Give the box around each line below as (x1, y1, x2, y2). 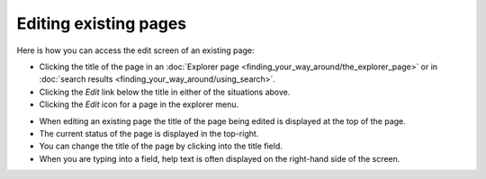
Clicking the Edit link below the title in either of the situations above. (39, 86, 291, 97)
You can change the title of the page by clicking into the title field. (39, 140, 283, 152)
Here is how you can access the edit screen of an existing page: (16, 45, 255, 56)
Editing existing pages (16, 13, 187, 33)
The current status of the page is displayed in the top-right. (39, 128, 259, 139)
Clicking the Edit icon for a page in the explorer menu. (39, 99, 239, 110)
